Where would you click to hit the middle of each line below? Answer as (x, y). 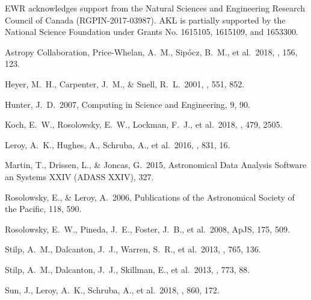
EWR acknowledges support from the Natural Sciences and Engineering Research (155, 8)
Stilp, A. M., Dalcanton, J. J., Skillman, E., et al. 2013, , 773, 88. (128, 269)
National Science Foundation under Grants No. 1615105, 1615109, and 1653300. (152, 32)
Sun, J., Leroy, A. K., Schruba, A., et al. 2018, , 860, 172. (112, 289)
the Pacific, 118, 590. (43, 209)
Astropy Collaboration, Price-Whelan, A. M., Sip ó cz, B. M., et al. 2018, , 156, (151, 52)
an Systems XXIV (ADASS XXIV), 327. (79, 176)
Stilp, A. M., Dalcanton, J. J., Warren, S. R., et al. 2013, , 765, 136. (133, 249)
